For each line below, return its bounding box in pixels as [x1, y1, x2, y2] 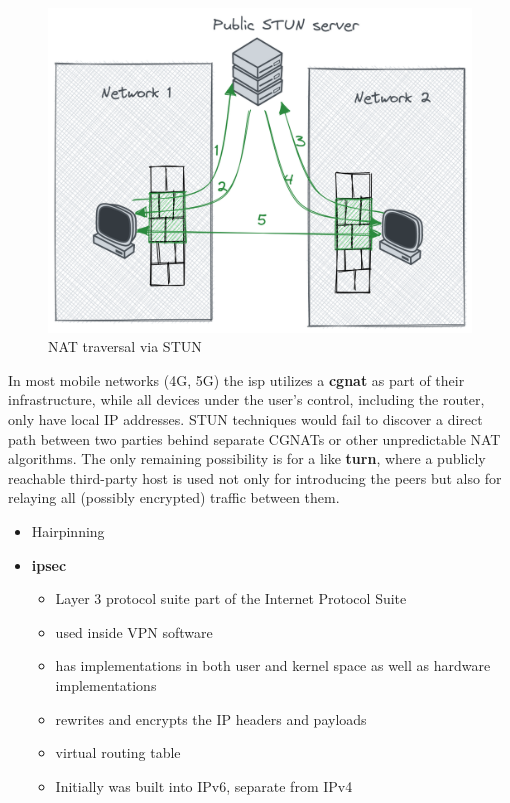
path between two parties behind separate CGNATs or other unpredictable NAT [8, 428, 501, 449]
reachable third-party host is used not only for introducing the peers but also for [8, 467, 502, 488]
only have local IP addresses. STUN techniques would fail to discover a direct [8, 409, 483, 429]
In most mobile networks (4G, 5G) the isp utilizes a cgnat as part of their [8, 369, 465, 390]
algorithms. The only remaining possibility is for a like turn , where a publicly [8, 448, 486, 469]
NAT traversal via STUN [48, 336, 202, 357]
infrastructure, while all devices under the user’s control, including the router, [8, 389, 485, 410]
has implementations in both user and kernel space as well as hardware [55, 655, 491, 676]
